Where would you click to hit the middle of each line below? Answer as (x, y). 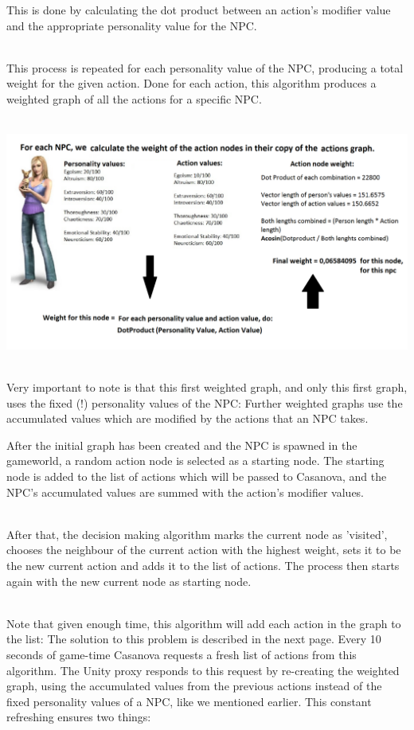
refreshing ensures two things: (79, 717)
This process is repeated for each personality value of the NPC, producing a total (205, 67)
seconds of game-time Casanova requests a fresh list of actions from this (182, 654)
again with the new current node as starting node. (129, 581)
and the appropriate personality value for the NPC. (132, 25)
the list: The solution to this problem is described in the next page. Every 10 (194, 639)
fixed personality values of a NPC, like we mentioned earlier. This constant (189, 701)
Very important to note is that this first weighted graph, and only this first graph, (207, 387)
